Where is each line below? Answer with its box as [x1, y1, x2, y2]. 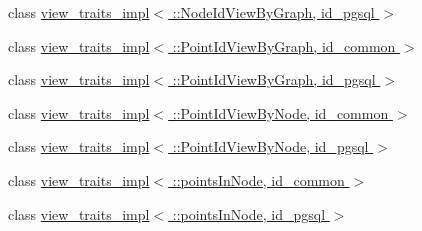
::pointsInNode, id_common [172, 169, 345, 190]
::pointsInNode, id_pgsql [172, 203, 326, 224]
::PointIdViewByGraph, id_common [172, 35, 396, 56]
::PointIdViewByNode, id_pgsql [172, 136, 369, 157]
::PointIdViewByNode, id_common [172, 102, 389, 123]
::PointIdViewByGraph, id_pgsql [172, 69, 376, 90]
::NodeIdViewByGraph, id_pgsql [172, 2, 375, 22]
